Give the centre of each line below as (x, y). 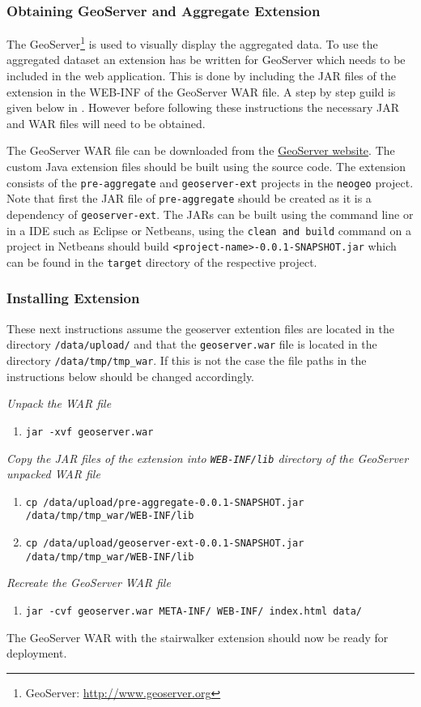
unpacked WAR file (53, 474)
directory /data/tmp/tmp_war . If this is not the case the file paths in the (187, 360)
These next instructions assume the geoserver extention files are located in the (200, 328)
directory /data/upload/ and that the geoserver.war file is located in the (192, 344)
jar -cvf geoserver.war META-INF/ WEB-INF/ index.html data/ (194, 611)
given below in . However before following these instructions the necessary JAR (203, 107)
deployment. (37, 653)
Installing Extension (73, 298)
